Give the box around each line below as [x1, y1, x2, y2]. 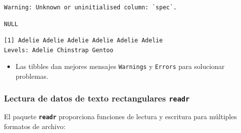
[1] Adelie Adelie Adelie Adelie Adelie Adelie [4, 37, 163, 44]
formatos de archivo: [4, 121, 66, 132]
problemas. [15, 71, 49, 81]
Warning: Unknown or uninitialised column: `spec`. [4, 4, 177, 11]
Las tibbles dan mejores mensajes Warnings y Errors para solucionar [15, 61, 225, 71]
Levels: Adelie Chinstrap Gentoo [4, 46, 113, 54]
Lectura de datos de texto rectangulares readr [4, 92, 190, 104]
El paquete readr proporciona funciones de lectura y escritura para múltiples [4, 111, 237, 122]
